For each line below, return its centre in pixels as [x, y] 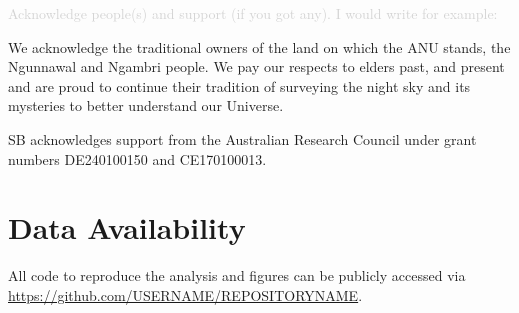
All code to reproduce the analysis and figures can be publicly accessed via [237, 275]
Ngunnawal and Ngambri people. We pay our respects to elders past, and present [256, 66]
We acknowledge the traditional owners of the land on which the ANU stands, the [259, 46]
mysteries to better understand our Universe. [146, 105]
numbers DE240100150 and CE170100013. [137, 158]
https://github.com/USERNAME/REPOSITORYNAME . [185, 294]
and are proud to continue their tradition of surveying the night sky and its [239, 85]
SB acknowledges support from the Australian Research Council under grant [242, 138]
